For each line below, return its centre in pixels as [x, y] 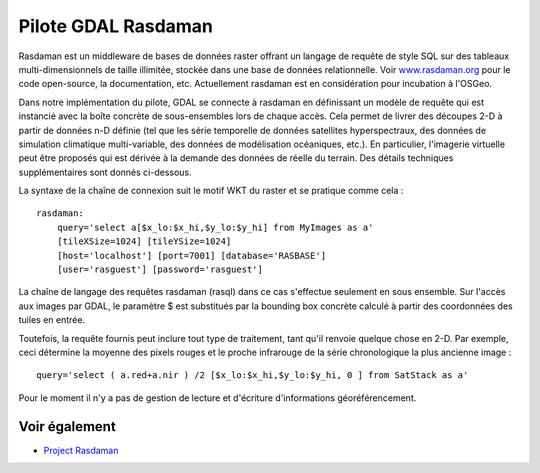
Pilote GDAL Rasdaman [116, 26]
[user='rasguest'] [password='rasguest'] [160, 269]
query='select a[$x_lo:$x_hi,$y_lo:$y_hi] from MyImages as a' [215, 227]
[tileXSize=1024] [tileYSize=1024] [144, 241]
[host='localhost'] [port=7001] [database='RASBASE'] [191, 255]
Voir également [67, 426]
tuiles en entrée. [51, 320]
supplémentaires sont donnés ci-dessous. [105, 172]
